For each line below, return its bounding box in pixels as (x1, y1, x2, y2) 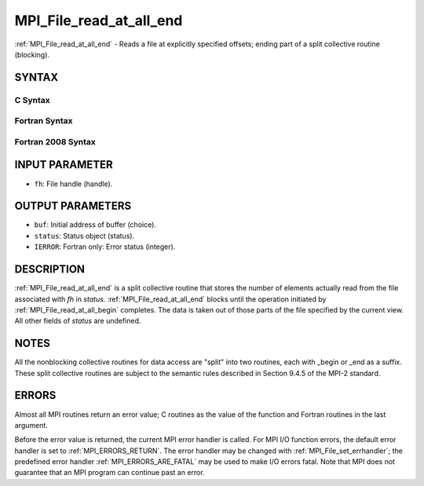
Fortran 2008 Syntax (14, 136, 96, 147)
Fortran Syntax (14, 115, 73, 126)
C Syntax (14, 94, 50, 105)
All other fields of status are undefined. (14, 316, 141, 326)
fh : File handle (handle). (34, 179, 113, 188)
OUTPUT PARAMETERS (14, 199, 132, 213)
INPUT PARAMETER (14, 158, 113, 172)
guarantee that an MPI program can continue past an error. (14, 468, 205, 477)
